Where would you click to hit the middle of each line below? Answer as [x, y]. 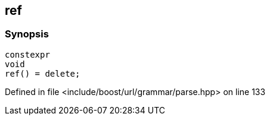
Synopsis [27, 34]
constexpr [27, 54]
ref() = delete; [43, 73]
